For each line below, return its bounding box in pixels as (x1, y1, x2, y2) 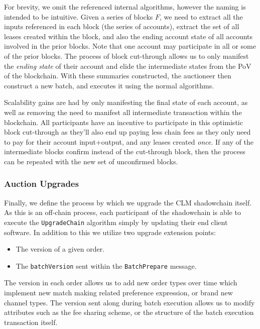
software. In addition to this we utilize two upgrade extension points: (4, 227, 216, 237)
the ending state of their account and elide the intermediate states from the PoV (4, 60, 251, 71)
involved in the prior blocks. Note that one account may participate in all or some (4, 41, 256, 51)
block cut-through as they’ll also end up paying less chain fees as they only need (4, 127, 251, 137)
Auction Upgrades (4, 177, 79, 190)
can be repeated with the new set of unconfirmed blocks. (4, 156, 178, 166)
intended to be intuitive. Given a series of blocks (4, 11, 153, 22)
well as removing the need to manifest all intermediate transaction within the (4, 106, 242, 117)
